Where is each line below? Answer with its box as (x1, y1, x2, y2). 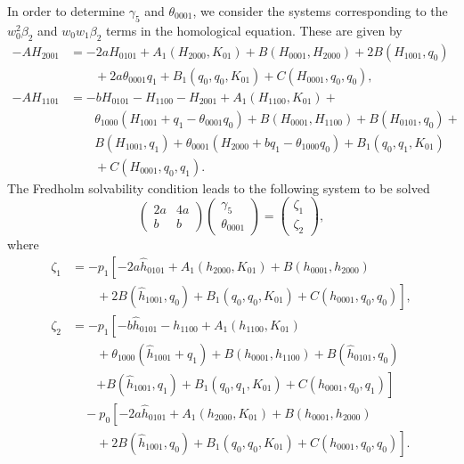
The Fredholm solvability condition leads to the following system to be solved (7, 178, 430, 197)
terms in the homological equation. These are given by (105, 20, 403, 39)
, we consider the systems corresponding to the (192, 2, 448, 20)
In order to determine (7, 2, 125, 20)
